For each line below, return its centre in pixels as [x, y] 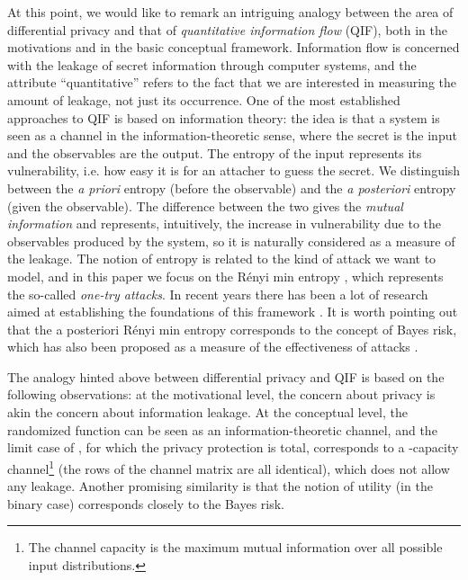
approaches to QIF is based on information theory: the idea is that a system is [224, 117]
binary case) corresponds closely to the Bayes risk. [146, 503]
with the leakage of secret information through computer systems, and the [212, 64]
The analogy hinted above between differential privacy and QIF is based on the [226, 376]
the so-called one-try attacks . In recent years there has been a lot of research [218, 294]
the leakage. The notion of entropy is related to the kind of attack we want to [222, 259]
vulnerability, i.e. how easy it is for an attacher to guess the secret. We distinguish [234, 170]
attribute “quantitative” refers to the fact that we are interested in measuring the [232, 82]
